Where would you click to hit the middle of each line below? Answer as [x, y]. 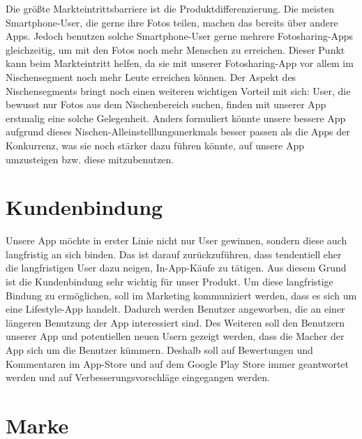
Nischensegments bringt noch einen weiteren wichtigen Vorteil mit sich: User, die [178, 90]
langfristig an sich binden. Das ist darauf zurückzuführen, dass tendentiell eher [174, 254]
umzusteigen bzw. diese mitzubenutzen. [90, 159]
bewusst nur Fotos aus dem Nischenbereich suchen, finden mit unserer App [166, 104]
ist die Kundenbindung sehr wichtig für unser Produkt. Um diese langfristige [169, 282]
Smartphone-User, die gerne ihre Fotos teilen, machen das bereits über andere [172, 22]
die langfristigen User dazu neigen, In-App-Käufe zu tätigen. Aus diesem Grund [176, 268]
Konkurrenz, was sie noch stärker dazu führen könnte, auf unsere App [155, 145]
